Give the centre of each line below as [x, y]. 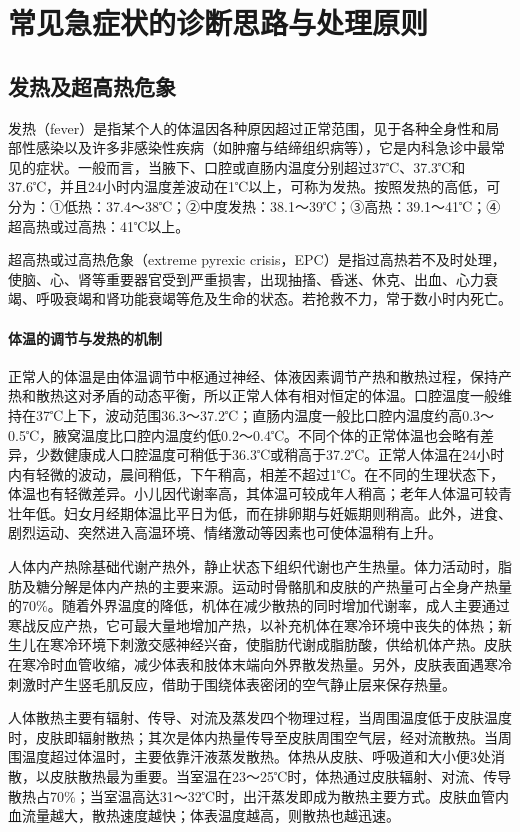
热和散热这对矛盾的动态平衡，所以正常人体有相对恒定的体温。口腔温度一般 [253, 395]
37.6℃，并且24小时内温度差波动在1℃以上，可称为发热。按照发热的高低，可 [254, 186]
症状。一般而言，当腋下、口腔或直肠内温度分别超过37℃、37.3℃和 [250, 166]
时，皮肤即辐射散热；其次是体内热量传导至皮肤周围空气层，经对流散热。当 [253, 736]
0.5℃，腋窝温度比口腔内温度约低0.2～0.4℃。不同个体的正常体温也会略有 [244, 434]
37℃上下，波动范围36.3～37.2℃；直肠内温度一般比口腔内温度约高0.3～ [265, 414]
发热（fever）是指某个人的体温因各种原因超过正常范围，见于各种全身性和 [247, 127]
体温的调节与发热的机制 [85, 337]
